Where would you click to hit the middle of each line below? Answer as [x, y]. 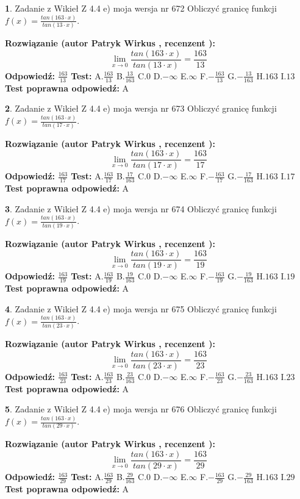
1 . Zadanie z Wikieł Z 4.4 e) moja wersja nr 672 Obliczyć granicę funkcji [141, 8]
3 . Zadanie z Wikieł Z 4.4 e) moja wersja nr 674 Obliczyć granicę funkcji [141, 208]
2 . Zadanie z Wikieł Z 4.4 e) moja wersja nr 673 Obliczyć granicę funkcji [141, 108]
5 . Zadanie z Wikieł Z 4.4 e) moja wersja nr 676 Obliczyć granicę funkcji [141, 409]
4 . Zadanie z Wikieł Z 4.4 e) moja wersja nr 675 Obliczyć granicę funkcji [141, 308]
